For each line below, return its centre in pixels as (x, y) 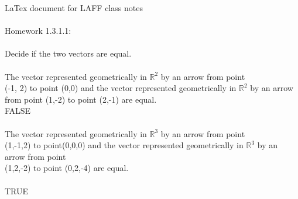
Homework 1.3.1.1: (38, 31)
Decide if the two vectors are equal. (68, 53)
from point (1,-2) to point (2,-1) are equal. (81, 99)
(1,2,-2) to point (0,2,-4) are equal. (67, 168)
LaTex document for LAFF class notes (74, 8)
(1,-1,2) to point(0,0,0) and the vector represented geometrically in (124, 145)
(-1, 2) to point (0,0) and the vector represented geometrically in (121, 88)
